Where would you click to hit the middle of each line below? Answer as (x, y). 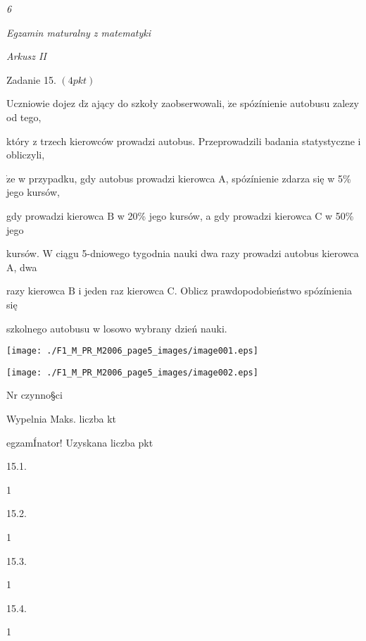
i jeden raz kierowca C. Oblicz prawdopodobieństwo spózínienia (215, 291)
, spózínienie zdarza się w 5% (288, 178)
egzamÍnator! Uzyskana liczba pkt (80, 442)
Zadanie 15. (31, 79)
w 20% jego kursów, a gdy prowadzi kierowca (214, 215)
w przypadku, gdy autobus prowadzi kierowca (117, 178)
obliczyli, (26, 155)
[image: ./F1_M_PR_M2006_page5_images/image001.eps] (132, 351)
